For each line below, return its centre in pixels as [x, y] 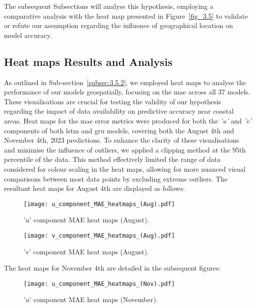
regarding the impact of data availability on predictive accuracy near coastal [119, 111]
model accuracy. [28, 35]
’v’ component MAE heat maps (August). [86, 251]
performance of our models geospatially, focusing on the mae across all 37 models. [127, 92]
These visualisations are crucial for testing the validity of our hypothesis [113, 101]
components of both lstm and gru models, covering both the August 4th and [119, 130]
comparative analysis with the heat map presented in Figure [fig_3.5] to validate [126, 15]
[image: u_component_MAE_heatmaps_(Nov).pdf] [99, 284]
